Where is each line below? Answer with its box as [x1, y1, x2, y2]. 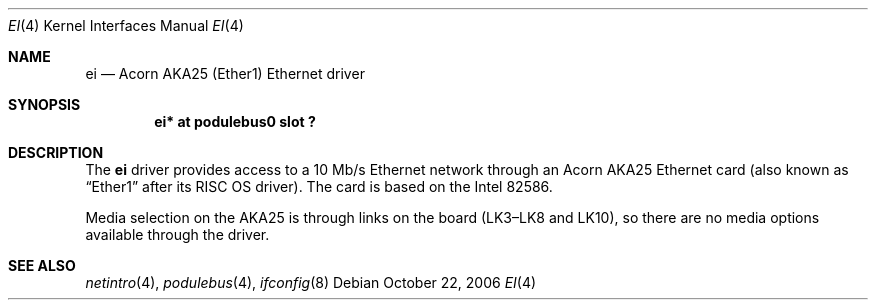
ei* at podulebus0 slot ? [154, 113, 316, 130]
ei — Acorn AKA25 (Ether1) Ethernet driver [85, 65, 365, 82]
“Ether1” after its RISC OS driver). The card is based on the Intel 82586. [85, 178, 553, 195]
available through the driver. [85, 226, 270, 243]
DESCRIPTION [8, 144, 104, 161]
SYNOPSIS [8, 96, 81, 113]
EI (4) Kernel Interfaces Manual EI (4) [8, 17, 244, 34]
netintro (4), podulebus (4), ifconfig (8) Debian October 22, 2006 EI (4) [85, 274, 537, 291]
